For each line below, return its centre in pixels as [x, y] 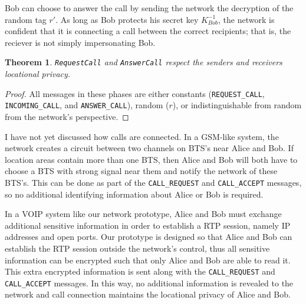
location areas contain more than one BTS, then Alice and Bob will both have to [151, 159]
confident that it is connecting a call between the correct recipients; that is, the [148, 31]
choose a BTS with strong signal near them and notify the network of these [141, 171]
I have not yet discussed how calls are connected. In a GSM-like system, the [142, 136]
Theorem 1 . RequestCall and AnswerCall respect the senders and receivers [144, 62]
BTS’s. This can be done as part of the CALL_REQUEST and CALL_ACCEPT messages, [153, 182]
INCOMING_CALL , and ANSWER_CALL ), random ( [87, 105]
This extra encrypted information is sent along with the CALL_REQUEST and [140, 271]
